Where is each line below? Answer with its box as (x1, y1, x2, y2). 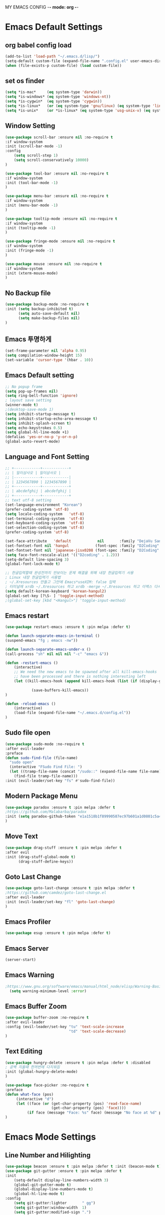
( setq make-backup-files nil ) (18, 315, 80, 320)
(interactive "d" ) (16, 1096, 54, 1101)
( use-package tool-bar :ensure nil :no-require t (5, 171, 109, 176)
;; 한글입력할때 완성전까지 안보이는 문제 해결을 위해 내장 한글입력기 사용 (5, 570, 134, 575)
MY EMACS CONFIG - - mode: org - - (5, 4, 79, 10)
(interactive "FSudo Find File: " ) (9, 765, 82, 770)
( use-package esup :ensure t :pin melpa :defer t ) (5, 931, 111, 935)
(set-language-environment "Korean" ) (5, 502, 82, 507)
